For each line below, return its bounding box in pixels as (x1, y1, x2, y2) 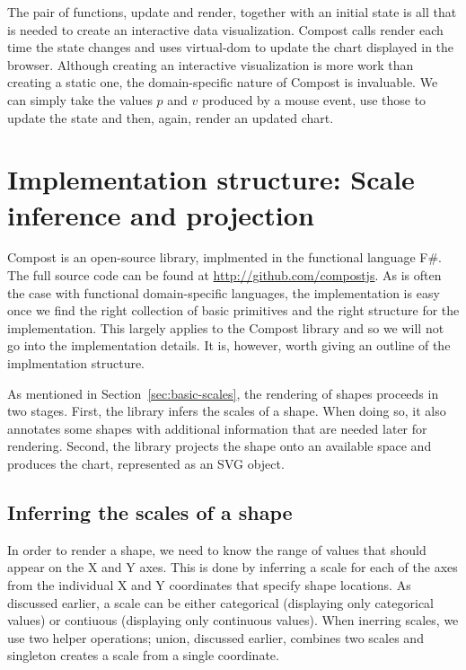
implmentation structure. (7, 354, 145, 373)
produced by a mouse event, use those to (201, 90, 426, 109)
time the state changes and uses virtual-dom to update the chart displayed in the (7, 38, 454, 57)
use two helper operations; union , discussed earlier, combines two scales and (7, 628, 424, 647)
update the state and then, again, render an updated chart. (7, 108, 334, 127)
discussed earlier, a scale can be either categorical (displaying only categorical (7, 593, 434, 612)
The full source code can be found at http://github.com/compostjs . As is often (7, 266, 442, 285)
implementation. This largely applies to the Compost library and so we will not (7, 318, 444, 337)
